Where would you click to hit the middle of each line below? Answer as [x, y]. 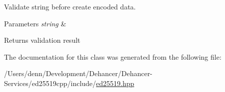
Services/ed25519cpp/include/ [50, 83]
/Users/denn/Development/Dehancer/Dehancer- [78, 73]
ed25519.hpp [115, 83]
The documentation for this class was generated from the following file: [113, 56]
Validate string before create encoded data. [70, 6]
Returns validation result [42, 40]
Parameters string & [35, 23]
